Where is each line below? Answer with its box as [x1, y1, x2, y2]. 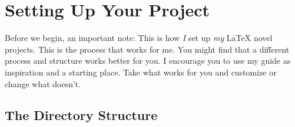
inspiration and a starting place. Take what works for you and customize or [5, 66, 277, 78]
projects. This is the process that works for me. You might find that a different [5, 43, 290, 55]
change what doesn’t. [5, 77, 81, 90]
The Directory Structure [5, 106, 158, 124]
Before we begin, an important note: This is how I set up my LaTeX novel [5, 32, 273, 44]
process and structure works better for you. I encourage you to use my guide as [5, 54, 291, 67]
